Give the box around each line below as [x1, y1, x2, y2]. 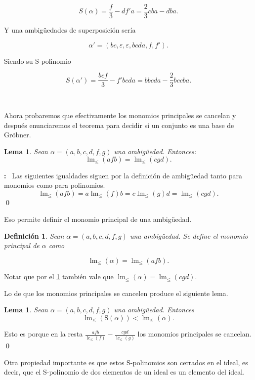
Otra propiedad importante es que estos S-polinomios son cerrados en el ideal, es [4, 357, 248, 367]
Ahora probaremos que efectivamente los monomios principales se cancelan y [4, 110, 236, 120]
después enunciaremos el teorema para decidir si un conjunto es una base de [4, 120, 234, 130]
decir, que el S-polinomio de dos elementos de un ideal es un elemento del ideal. [4, 367, 245, 377]
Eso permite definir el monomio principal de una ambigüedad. [4, 213, 192, 224]
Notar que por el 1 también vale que [4, 271, 114, 282]
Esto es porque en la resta [4, 329, 83, 339]
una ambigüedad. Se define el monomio [129, 230, 248, 241]
